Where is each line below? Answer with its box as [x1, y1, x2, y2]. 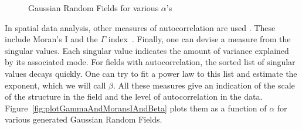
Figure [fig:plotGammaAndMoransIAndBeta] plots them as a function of [5, 101, 267, 114]
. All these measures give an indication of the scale [113, 79, 295, 91]
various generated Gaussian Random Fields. [5, 113, 162, 125]
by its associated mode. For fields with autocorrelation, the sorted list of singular [5, 56, 296, 68]
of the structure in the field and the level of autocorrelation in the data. [5, 90, 263, 103]
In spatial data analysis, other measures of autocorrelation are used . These [5, 21, 276, 33]
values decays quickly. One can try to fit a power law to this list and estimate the [5, 67, 297, 79]
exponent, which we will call [5, 79, 106, 91]
